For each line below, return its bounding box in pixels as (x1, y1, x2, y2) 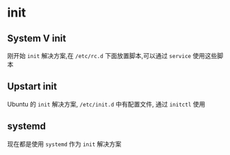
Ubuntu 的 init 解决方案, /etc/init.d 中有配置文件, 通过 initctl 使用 (7, 100, 206, 108)
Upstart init (7, 81, 58, 93)
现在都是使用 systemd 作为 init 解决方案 (7, 140, 122, 148)
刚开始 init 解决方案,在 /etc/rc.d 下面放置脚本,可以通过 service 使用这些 (7, 52, 217, 60)
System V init (7, 33, 67, 44)
